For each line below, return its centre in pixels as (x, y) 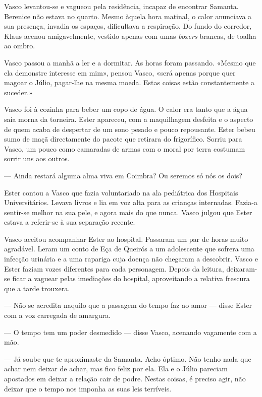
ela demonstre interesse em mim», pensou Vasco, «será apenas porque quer (120, 72)
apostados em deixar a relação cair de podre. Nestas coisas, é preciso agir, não (125, 378)
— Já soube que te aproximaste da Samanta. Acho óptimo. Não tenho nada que (128, 358)
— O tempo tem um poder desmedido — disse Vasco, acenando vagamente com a (130, 332)
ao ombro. (20, 46)
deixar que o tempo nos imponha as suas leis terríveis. (88, 388)
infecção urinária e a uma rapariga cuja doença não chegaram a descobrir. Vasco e (131, 259)
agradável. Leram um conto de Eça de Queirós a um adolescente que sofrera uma (129, 249)
